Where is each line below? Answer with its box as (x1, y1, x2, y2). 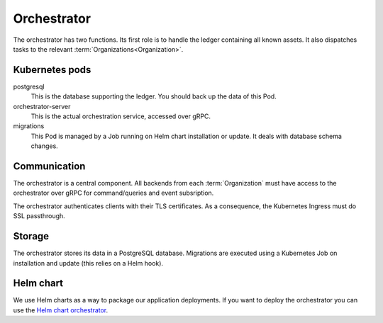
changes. (30, 142, 58, 150)
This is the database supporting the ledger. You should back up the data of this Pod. (30, 92, 277, 101)
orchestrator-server (13, 102, 71, 110)
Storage (13, 230, 50, 242)
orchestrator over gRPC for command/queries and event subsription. (13, 188, 214, 198)
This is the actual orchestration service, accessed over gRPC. (30, 112, 211, 120)
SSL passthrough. (13, 212, 65, 220)
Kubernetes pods (13, 64, 91, 76)
